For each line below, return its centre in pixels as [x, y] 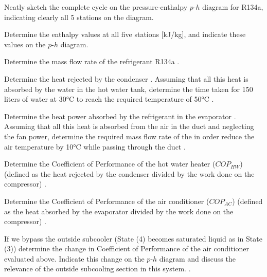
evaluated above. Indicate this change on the [74, 258]
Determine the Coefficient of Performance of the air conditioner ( [107, 201]
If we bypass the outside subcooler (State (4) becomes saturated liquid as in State [133, 238]
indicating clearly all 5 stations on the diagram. [79, 17]
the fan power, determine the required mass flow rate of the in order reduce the [129, 136]
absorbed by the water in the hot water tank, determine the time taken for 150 [129, 89]
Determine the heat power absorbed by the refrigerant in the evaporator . [120, 116]
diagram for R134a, [233, 7]
